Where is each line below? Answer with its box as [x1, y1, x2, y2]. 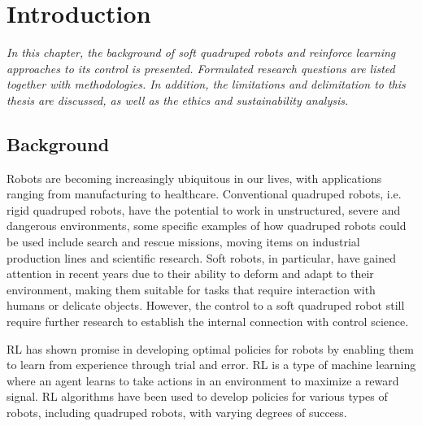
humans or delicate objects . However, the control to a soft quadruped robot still [7, 297, 405, 314]
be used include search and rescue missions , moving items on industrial [7, 233, 360, 250]
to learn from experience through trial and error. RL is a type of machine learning [7, 356, 416, 373]
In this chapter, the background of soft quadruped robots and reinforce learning [7, 44, 396, 61]
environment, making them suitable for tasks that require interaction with [7, 280, 376, 298]
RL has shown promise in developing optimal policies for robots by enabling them [7, 340, 415, 357]
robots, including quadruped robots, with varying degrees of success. [7, 404, 347, 421]
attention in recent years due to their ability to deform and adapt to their [7, 265, 374, 282]
